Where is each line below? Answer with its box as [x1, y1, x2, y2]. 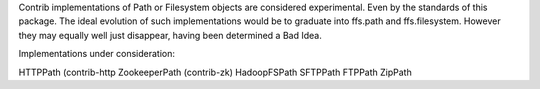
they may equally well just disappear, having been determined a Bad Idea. [18, 29, 322, 41]
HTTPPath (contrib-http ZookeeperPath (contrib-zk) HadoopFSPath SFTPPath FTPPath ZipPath [18, 66, 412, 78]
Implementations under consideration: [18, 48, 175, 60]
